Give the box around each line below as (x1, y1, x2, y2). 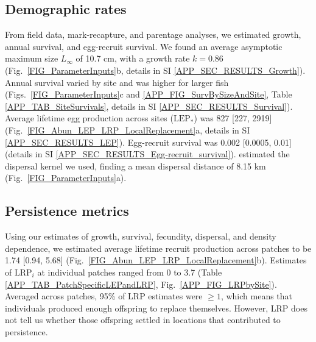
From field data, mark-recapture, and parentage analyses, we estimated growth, (5, 28, 301, 41)
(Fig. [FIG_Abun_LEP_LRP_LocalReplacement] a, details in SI (5, 123, 250, 136)
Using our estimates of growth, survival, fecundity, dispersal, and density (5, 230, 276, 243)
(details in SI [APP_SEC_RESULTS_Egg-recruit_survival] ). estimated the (5, 148, 290, 160)
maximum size (5, 52, 58, 65)
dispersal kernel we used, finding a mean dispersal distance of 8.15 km (5, 159, 266, 172)
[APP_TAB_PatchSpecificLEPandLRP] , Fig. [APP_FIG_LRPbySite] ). (5, 277, 277, 290)
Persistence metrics (5, 201, 129, 220)
